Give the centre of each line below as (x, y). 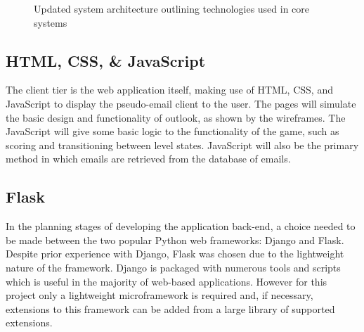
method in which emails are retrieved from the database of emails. (148, 159)
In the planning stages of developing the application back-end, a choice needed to (181, 226)
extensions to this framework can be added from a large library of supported (170, 308)
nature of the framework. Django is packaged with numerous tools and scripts (173, 267)
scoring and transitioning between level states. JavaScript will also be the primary (182, 145)
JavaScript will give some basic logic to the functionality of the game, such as (173, 131)
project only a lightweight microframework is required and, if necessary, (160, 295)
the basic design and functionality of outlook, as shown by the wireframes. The (176, 117)
